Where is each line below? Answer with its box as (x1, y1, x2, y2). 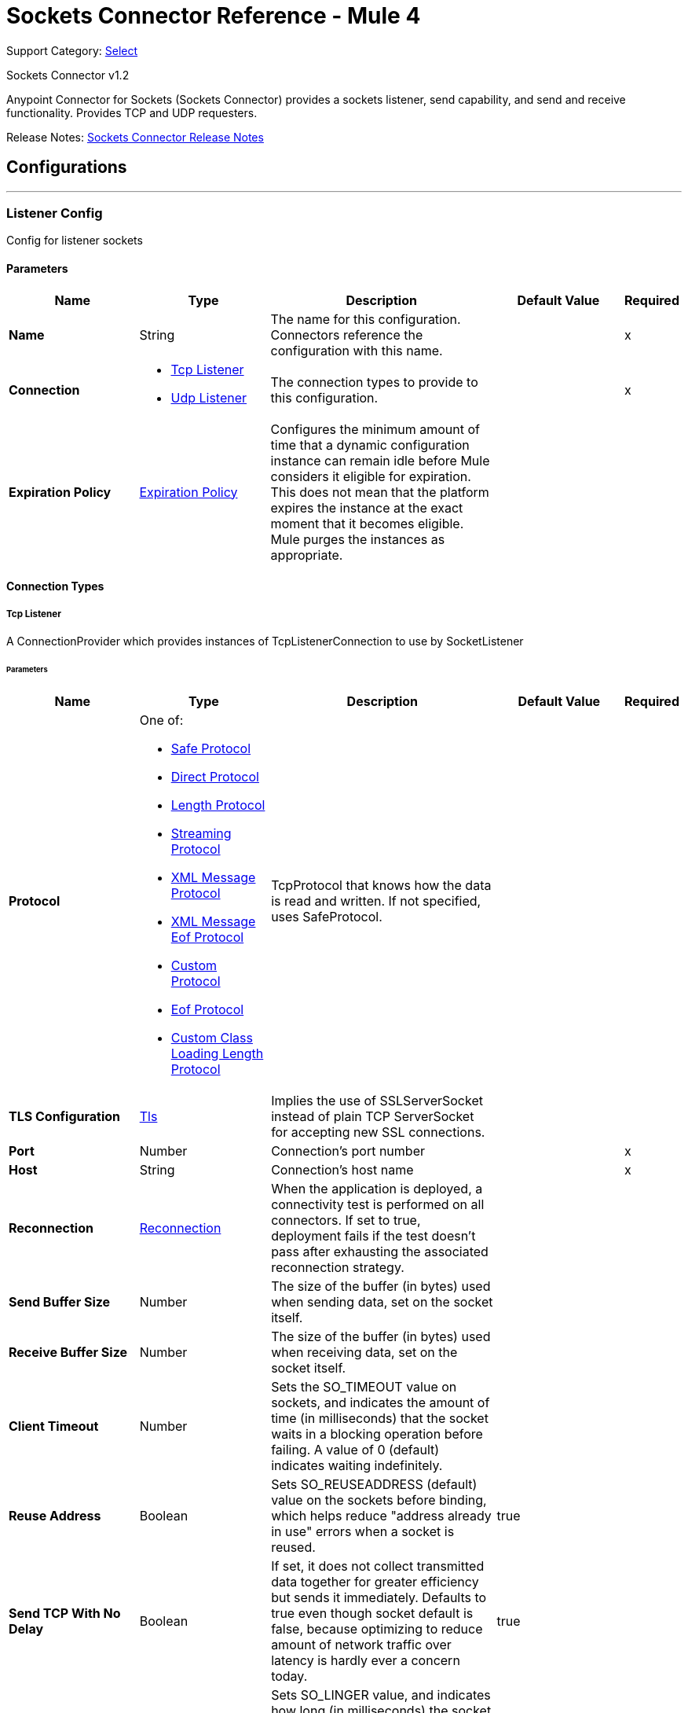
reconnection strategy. (271, 1259, 404, 1275)
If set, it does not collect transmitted (271, 1557, 485, 1574)
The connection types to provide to (270, 373, 478, 390)
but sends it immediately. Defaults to (271, 1589, 487, 1605)
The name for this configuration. (270, 311, 461, 327)
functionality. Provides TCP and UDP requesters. (6, 105, 258, 119)
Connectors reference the (270, 326, 423, 343)
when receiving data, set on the (271, 1344, 458, 1360)
